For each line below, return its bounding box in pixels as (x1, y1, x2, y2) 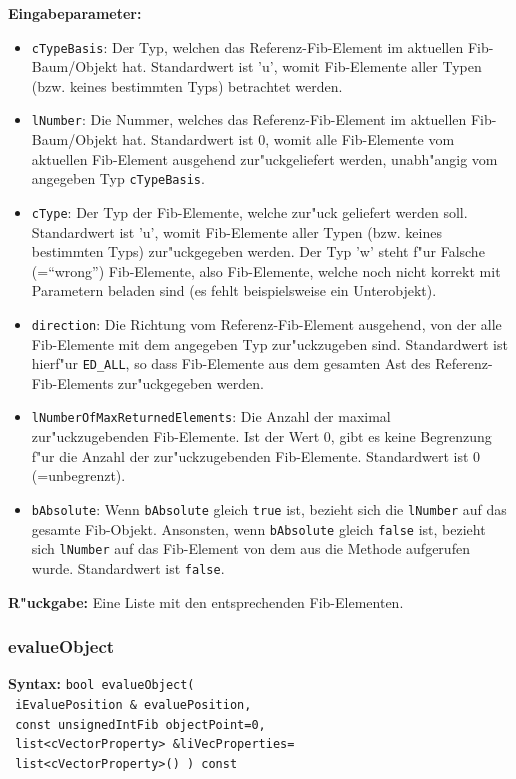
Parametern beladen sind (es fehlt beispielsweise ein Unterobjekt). (31, 280, 437, 301)
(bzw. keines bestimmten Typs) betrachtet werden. (31, 75, 343, 96)
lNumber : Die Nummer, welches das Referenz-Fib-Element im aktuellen (31, 109, 467, 130)
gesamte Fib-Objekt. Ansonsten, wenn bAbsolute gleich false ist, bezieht (31, 518, 486, 539)
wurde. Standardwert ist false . (31, 557, 225, 578)
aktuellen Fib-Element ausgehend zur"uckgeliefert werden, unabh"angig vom (31, 148, 498, 169)
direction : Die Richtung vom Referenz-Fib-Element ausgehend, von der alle (31, 313, 502, 334)
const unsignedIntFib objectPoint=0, (15, 717, 266, 732)
